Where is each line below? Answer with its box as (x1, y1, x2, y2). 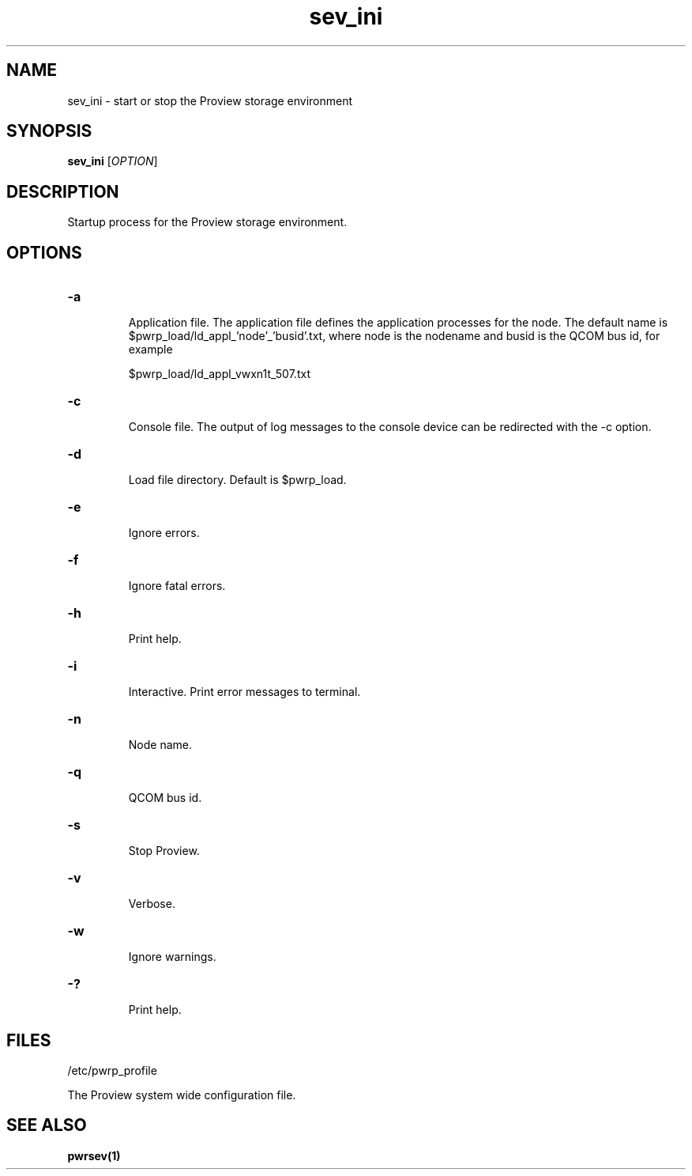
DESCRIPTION (6, 181, 119, 202)
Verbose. (128, 897, 175, 911)
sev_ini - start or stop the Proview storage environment (67, 93, 353, 108)
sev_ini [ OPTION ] (67, 154, 158, 168)
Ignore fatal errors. (128, 579, 226, 593)
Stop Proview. (128, 844, 200, 858)
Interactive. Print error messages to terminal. (128, 685, 361, 699)
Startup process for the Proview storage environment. (67, 215, 348, 229)
